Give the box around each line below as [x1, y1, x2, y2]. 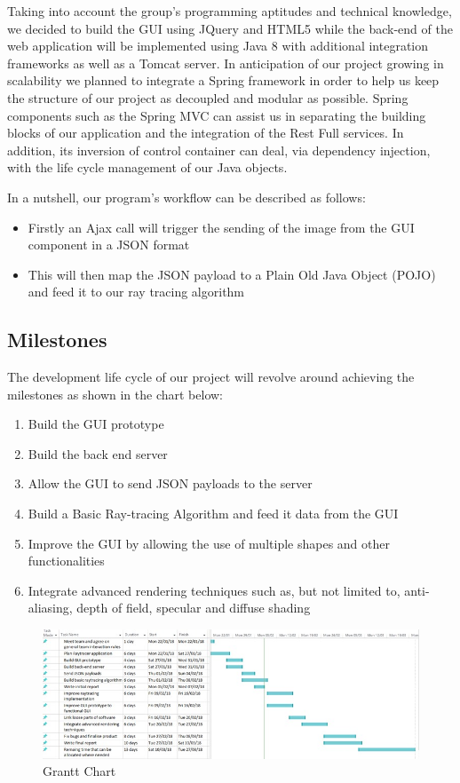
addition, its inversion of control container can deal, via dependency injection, [7, 140, 431, 159]
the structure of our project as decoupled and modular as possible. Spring [7, 88, 408, 107]
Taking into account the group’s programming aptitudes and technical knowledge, [7, 2, 452, 20]
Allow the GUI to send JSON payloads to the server [28, 474, 313, 493]
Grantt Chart [43, 762, 116, 780]
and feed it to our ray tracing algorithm [28, 282, 245, 301]
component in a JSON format [28, 235, 190, 254]
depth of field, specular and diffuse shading [76, 598, 311, 617]
